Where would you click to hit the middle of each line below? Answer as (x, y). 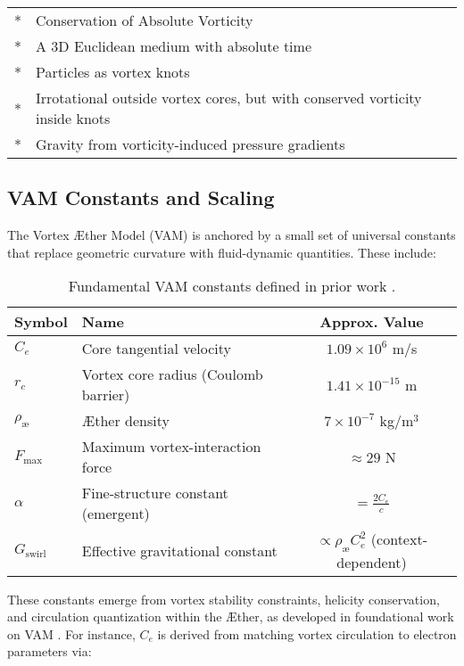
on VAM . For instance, (71, 633)
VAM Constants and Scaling (141, 197)
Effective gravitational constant (179, 550)
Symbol (41, 322)
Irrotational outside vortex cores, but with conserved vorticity (229, 98)
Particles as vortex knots (113, 72)
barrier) (106, 395)
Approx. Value (372, 322)
